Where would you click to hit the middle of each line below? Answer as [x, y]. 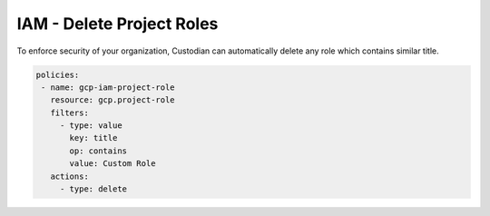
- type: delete [93, 189]
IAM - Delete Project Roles [118, 24]
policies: [58, 74]
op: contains [98, 151]
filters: [70, 113]
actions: [70, 176]
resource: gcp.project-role [113, 100]
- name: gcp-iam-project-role [108, 87]
